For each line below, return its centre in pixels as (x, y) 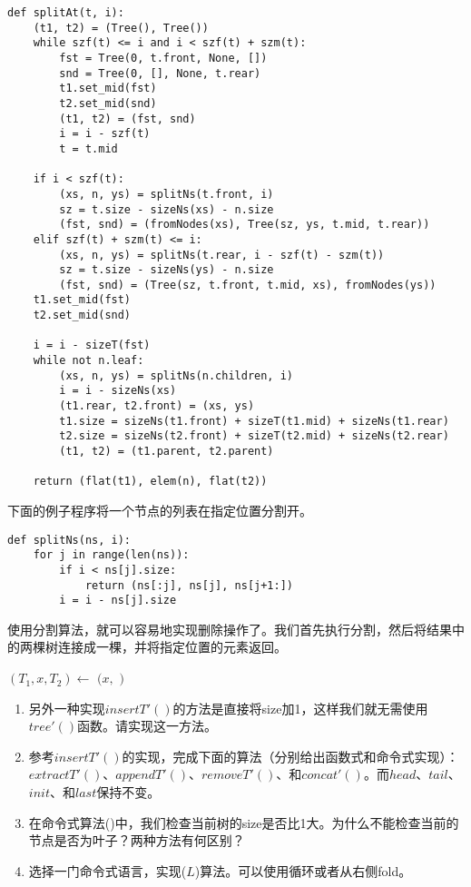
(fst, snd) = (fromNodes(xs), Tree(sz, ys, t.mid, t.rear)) (245, 225)
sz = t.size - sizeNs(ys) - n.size (167, 270)
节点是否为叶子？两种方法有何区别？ (137, 840)
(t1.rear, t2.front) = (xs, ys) (157, 406)
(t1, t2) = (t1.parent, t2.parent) (167, 452)
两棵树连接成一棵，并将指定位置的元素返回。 (153, 647)
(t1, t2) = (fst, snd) (128, 118)
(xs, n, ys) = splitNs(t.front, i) (167, 194)
